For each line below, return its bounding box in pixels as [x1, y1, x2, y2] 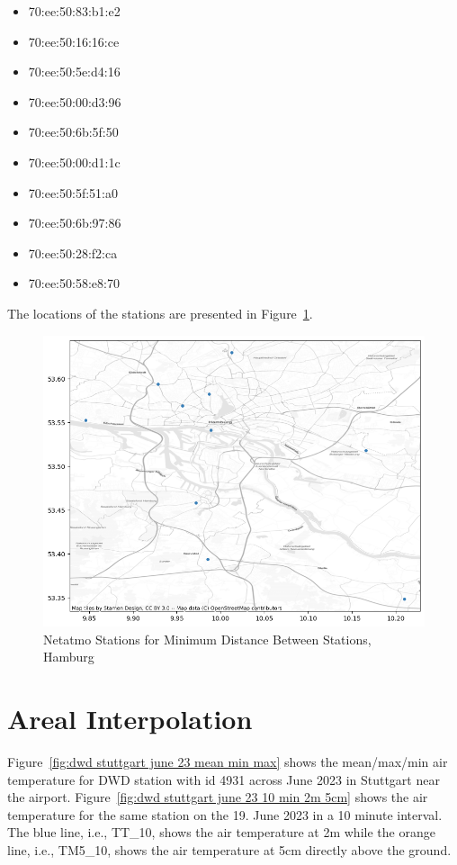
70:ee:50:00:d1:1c [28, 152, 121, 171]
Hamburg [43, 647, 94, 666]
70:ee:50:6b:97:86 [28, 213, 121, 232]
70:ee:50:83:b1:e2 [28, 2, 121, 20]
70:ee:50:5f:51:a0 [28, 183, 118, 202]
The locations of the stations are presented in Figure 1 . [7, 303, 313, 322]
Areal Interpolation [7, 700, 253, 737]
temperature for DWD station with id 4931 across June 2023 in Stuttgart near [7, 770, 440, 788]
